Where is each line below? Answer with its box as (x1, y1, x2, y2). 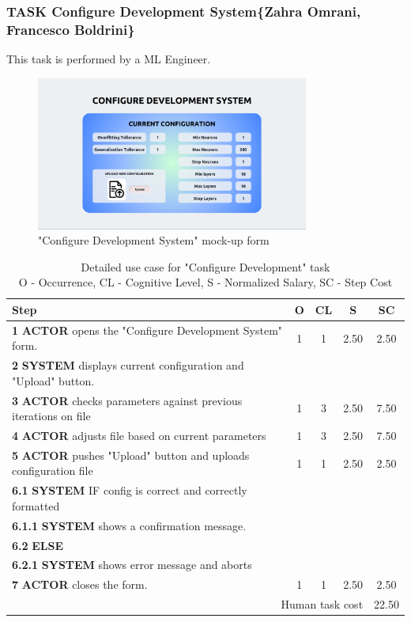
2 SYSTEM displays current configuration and (12, 357, 244, 374)
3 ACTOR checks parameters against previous (12, 392, 243, 408)
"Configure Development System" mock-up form (38, 232, 270, 248)
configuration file (12, 462, 93, 479)
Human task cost (281, 596, 364, 613)
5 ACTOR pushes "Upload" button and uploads (12, 446, 250, 463)
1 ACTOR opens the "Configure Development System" (12, 321, 283, 338)
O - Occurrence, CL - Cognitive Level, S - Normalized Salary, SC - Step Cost (18, 274, 393, 290)
